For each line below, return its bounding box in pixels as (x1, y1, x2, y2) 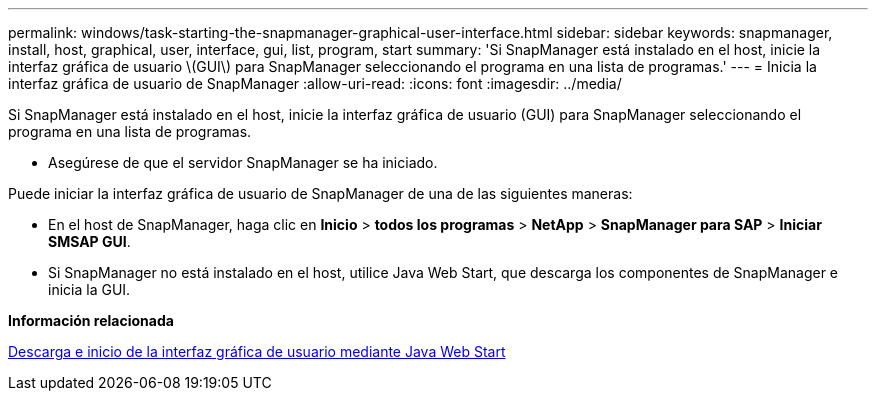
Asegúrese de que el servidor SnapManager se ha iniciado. (48, 154, 438, 171)
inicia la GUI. (48, 281, 131, 298)
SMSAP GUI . (48, 233, 131, 250)
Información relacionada (8, 312, 174, 329)
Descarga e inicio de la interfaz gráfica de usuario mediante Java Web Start (8, 343, 506, 360)
